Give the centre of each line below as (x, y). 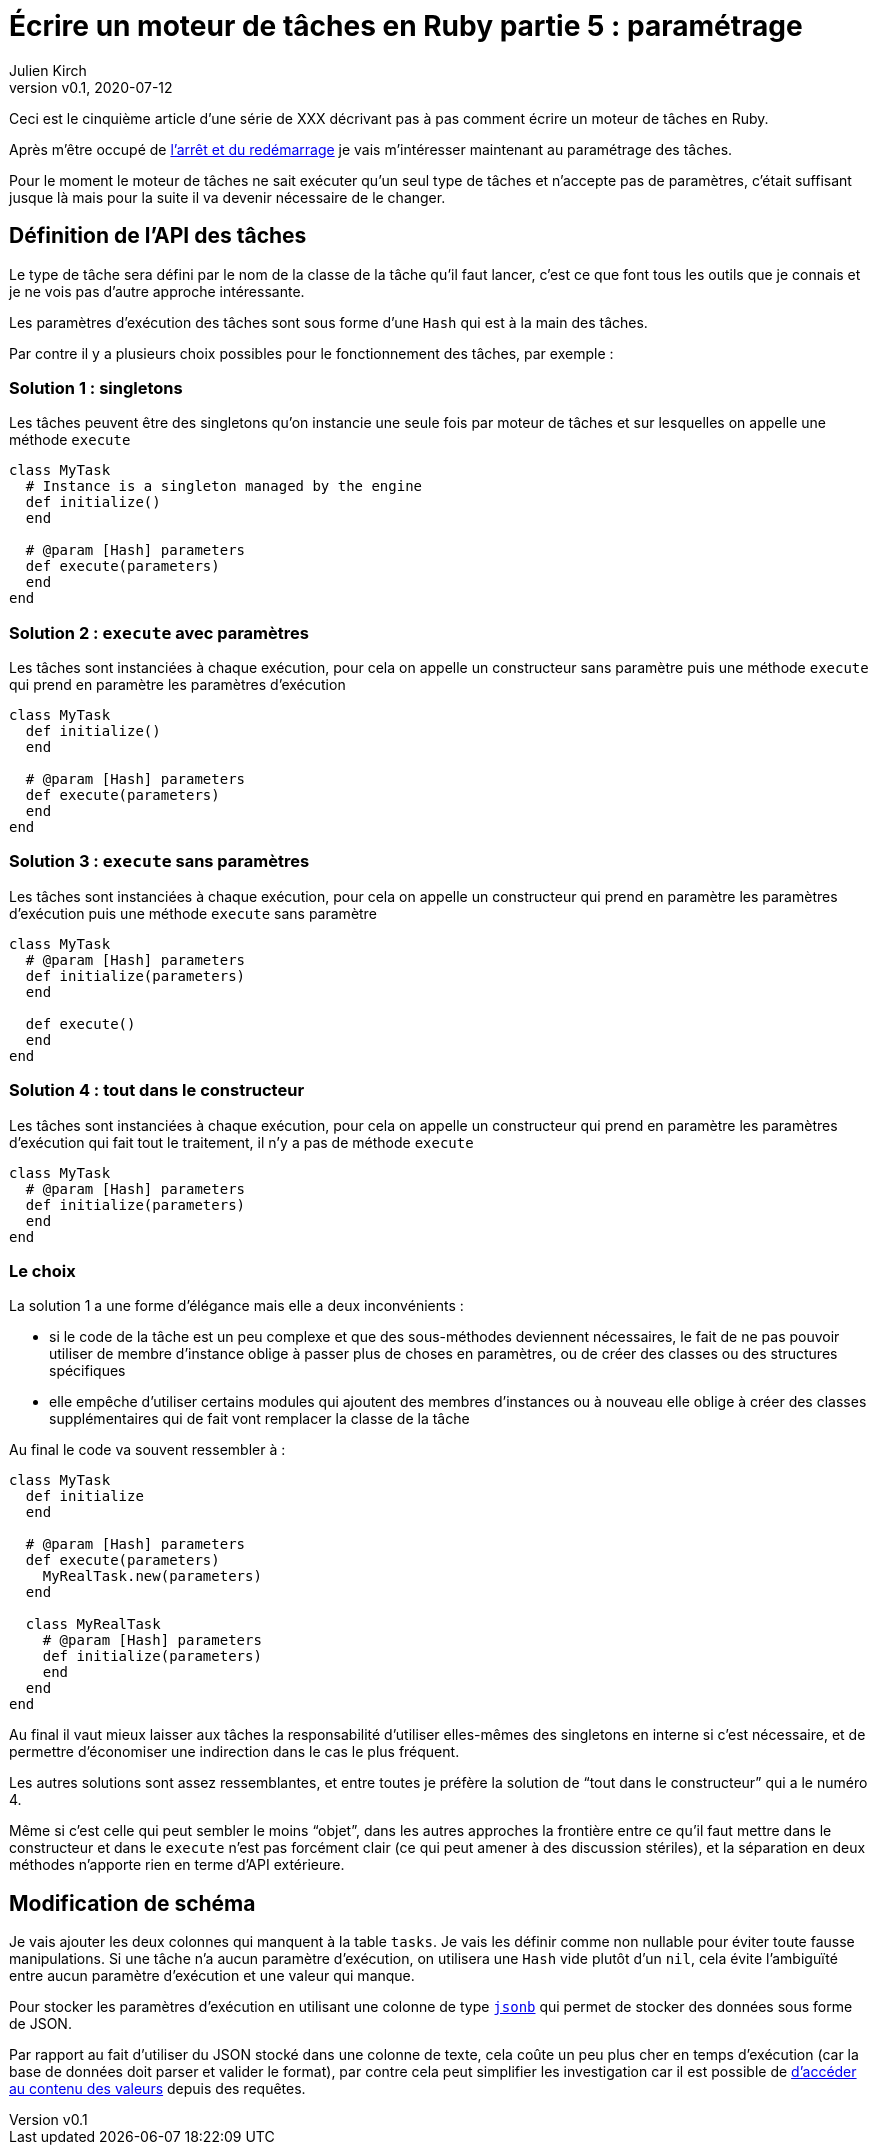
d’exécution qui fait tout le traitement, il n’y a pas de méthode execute (241, 1142)
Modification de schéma (132, 1903)
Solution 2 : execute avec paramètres (159, 632)
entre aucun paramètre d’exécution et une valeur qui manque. (212, 1976)
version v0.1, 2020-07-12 (91, 87)
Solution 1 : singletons (96, 387)
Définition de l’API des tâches (158, 236)
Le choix (42, 1270)
